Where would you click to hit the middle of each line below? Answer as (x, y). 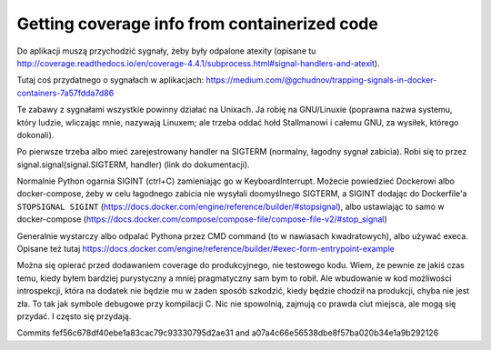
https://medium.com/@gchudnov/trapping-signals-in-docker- (321, 80)
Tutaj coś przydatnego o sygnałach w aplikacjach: (110, 80)
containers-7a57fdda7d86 (65, 93)
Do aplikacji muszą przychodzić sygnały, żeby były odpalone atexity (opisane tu (166, 51)
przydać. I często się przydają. (74, 316)
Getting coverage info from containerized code (198, 24)
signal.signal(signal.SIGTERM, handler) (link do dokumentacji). (133, 165)
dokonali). (35, 135)
